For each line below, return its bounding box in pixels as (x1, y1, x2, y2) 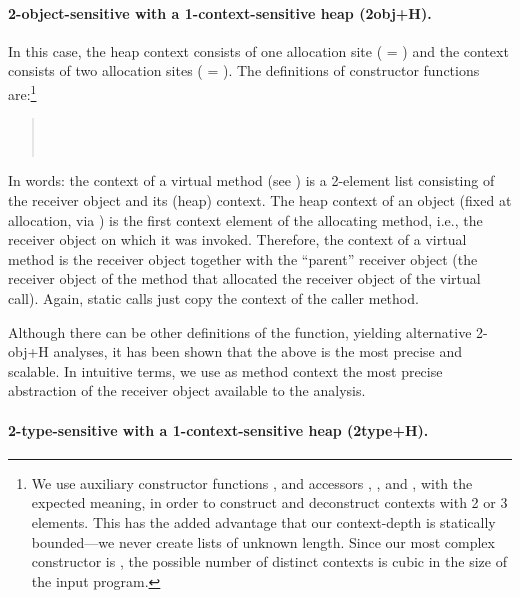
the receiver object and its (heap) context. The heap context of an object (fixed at (8, 190, 512, 211)
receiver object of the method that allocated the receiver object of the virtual (8, 268, 481, 289)
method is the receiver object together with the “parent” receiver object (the (8, 248, 478, 269)
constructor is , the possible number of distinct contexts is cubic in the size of (31, 551, 507, 572)
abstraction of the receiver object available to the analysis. (8, 380, 366, 401)
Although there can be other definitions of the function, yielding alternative (8, 321, 472, 342)
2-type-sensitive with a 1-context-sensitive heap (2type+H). (8, 419, 429, 440)
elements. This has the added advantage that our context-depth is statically (31, 511, 496, 532)
